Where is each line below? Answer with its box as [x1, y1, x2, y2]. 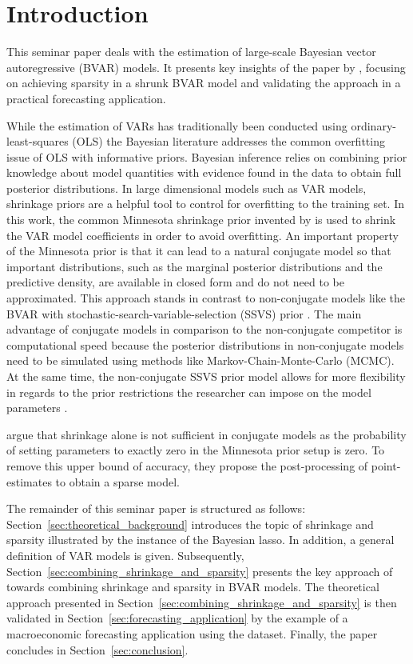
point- [371, 457, 401, 474]
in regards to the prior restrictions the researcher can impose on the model [6, 383, 371, 400]
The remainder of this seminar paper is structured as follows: [6, 500, 306, 517]
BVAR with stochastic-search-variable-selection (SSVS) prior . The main [6, 305, 362, 322]
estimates [6, 473, 52, 490]
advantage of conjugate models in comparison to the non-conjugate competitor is [6, 321, 403, 338]
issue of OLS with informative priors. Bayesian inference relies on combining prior [6, 148, 407, 165]
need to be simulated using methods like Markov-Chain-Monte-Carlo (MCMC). [6, 352, 395, 369]
